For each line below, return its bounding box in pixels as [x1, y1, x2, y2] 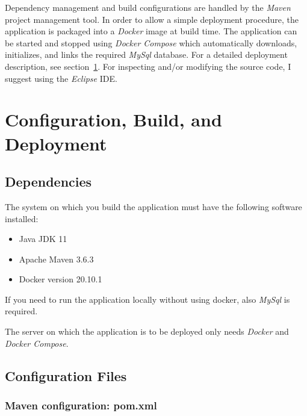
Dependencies [5, 172, 92, 191]
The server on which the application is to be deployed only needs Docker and [5, 325, 289, 338]
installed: [5, 212, 39, 225]
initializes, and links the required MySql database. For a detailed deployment [5, 48, 288, 61]
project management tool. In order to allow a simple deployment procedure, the [5, 13, 299, 25]
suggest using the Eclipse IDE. [5, 72, 117, 84]
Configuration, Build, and [5, 107, 222, 132]
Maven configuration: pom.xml [5, 397, 157, 412]
